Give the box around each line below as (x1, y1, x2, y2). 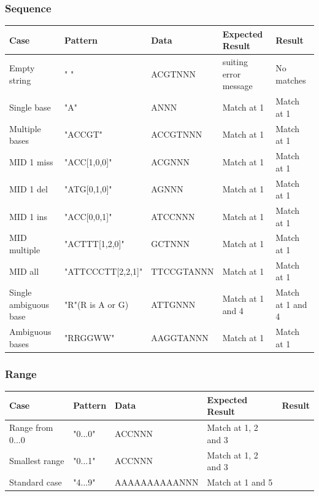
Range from (9, 421, 53, 434)
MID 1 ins (9, 210, 48, 222)
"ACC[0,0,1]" (64, 210, 112, 222)
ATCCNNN (151, 210, 195, 222)
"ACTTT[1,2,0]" (64, 237, 125, 250)
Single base (9, 100, 51, 113)
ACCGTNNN (151, 128, 202, 141)
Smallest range (9, 454, 64, 467)
